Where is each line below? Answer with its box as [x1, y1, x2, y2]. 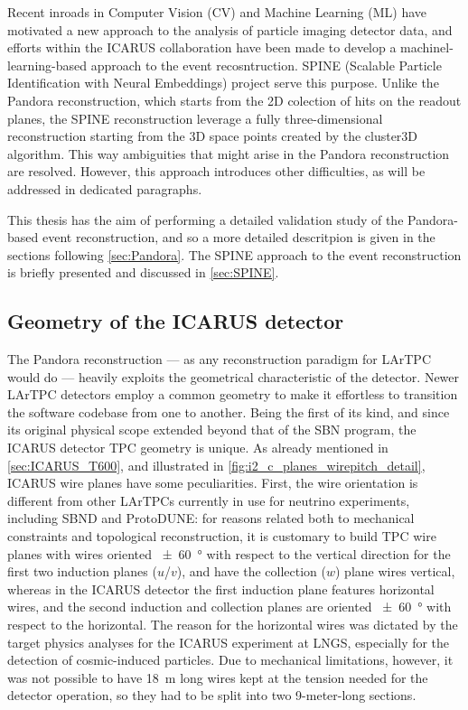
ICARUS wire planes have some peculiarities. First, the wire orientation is [7, 473, 418, 492]
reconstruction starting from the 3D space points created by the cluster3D [7, 126, 418, 145]
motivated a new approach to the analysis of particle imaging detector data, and [7, 20, 453, 39]
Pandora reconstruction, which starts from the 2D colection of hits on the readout [7, 90, 462, 109]
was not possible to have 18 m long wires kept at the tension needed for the [7, 668, 428, 687]
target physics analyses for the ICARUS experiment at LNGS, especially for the [7, 632, 450, 651]
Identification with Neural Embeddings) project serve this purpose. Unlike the [7, 73, 439, 92]
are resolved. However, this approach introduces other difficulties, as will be [7, 162, 426, 181]
